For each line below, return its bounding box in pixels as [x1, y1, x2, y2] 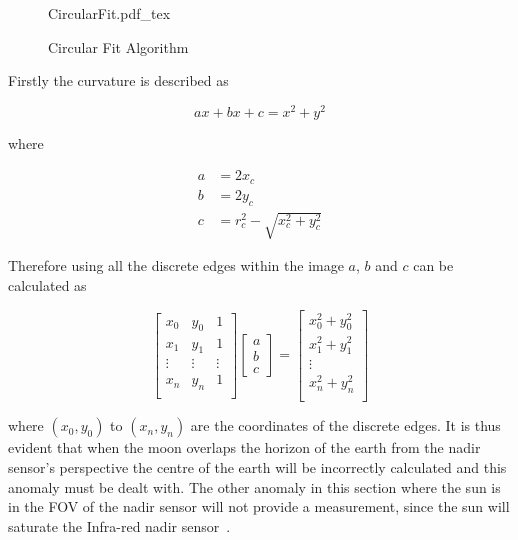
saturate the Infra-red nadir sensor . [8, 515, 231, 536]
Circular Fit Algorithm [48, 36, 189, 57]
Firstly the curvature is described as [8, 70, 229, 91]
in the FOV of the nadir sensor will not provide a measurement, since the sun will [8, 496, 510, 517]
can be [413, 255, 454, 276]
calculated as [8, 274, 87, 295]
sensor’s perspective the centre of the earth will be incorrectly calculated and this [8, 456, 507, 477]
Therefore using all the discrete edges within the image [8, 255, 344, 276]
